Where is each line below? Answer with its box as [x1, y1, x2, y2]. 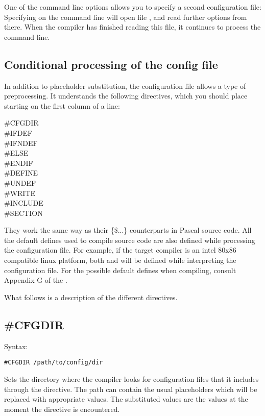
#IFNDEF [4, 137, 38, 148]
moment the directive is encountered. [4, 403, 120, 414]
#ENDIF [4, 157, 33, 168]
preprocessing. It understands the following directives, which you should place [4, 90, 248, 101]
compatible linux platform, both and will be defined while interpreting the [4, 255, 236, 265]
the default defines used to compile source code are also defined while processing [4, 234, 255, 245]
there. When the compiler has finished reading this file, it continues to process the [4, 21, 261, 32]
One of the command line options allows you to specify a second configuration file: [4, 2, 261, 12]
